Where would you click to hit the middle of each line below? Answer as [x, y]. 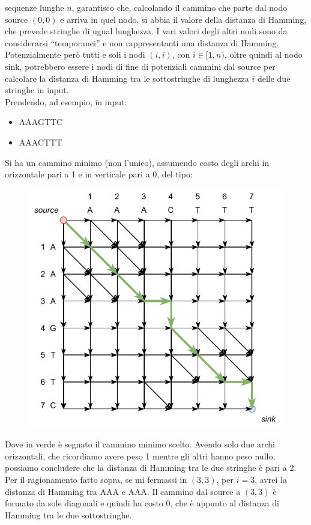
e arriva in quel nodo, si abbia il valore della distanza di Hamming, [183, 19]
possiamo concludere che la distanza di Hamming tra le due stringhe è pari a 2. [151, 468]
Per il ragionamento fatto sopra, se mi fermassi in [96, 480]
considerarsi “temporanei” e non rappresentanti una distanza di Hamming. [142, 42]
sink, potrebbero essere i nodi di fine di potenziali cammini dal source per [140, 66]
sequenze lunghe [35, 7]
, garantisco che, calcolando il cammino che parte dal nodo [180, 7]
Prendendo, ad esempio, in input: [66, 101]
